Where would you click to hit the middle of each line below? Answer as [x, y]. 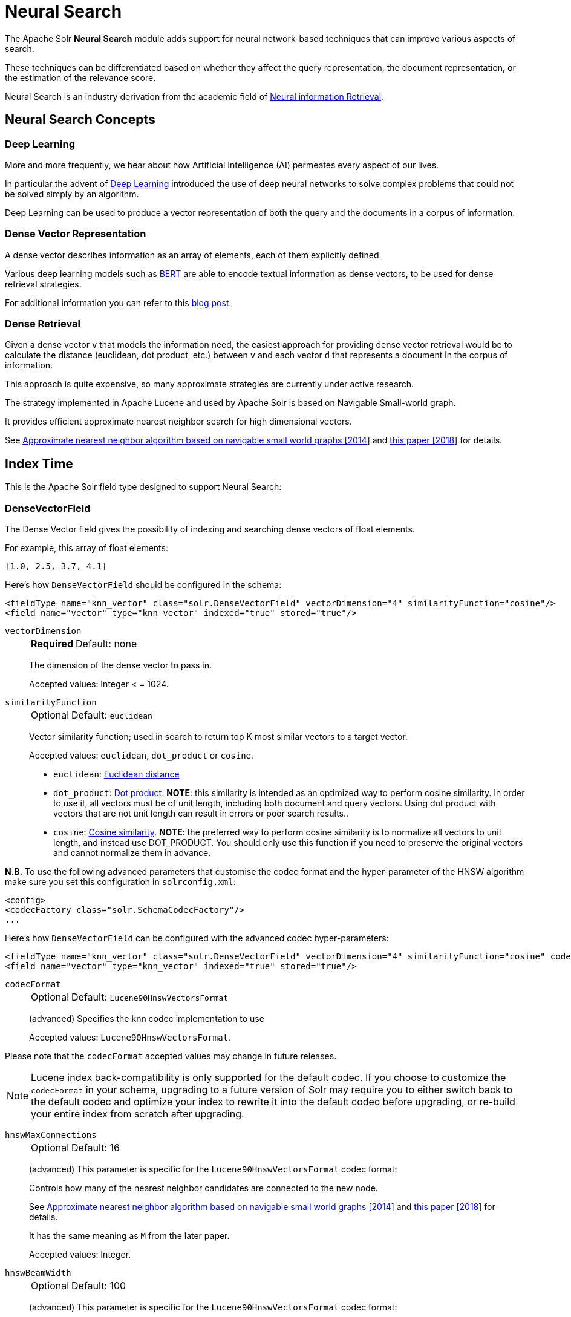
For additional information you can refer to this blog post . [118, 302]
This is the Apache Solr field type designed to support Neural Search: [143, 487]
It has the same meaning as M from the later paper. [129, 1236]
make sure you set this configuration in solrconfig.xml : [120, 882]
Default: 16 [96, 1148]
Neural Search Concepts [80, 120]
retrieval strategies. [43, 284]
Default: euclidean [112, 715]
